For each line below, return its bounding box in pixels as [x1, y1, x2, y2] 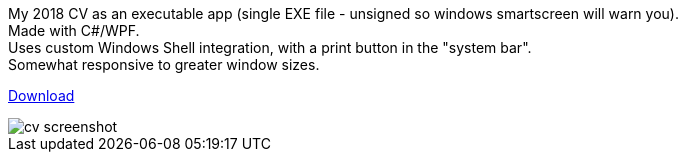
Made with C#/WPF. [8, 22, 140, 39]
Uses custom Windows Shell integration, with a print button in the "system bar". [8, 39, 532, 56]
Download [8, 87, 75, 104]
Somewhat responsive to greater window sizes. [8, 56, 320, 73]
